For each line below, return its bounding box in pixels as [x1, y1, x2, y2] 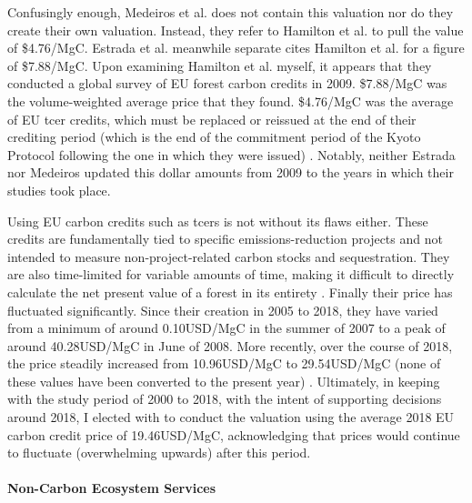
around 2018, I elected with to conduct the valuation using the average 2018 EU [7, 407, 455, 427]
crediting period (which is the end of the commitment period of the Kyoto [7, 127, 421, 146]
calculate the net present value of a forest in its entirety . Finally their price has [7, 282, 453, 301]
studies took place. [7, 180, 111, 199]
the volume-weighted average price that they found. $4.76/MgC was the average [7, 91, 454, 110]
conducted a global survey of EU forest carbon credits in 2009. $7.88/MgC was [7, 74, 447, 93]
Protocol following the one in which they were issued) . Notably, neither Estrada [7, 145, 456, 164]
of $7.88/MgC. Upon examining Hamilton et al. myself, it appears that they [7, 55, 432, 75]
